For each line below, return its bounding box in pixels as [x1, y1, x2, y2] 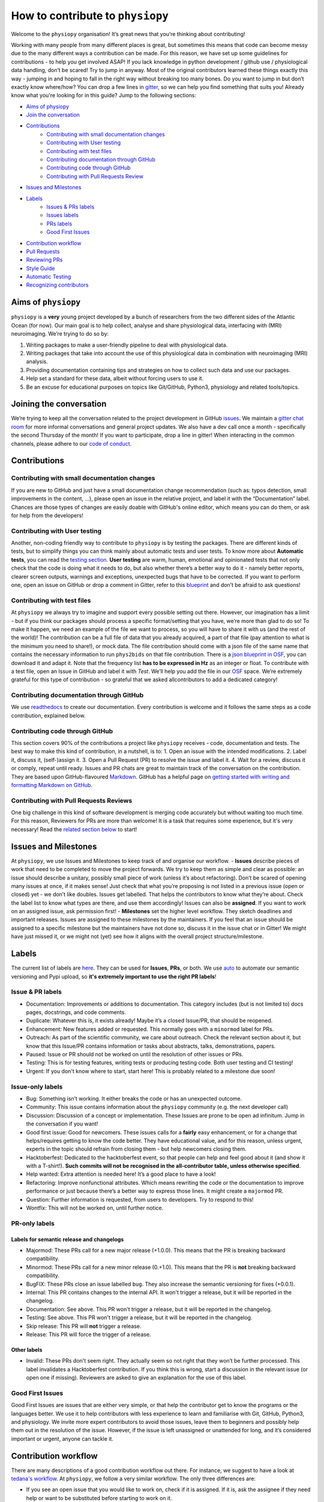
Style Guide [26, 264, 55, 272]
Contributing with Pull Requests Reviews [11, 796, 133, 804]
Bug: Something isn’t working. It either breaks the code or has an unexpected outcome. [26, 1095, 242, 1102]
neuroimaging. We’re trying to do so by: [11, 330, 109, 338]
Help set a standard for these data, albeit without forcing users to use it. [26, 375, 204, 382]
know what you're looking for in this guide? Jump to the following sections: [11, 92, 197, 99]
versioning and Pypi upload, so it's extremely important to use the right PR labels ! [11, 973, 217, 980]
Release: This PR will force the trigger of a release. [26, 1331, 151, 1338]
